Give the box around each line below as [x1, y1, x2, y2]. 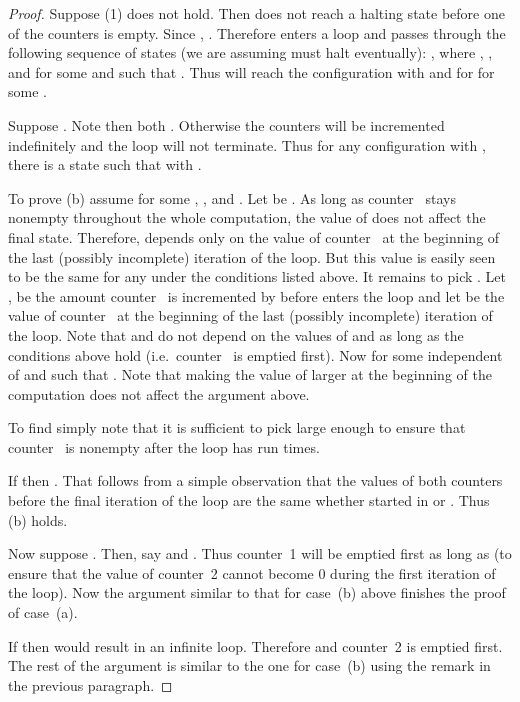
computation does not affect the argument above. [8, 383, 310, 404]
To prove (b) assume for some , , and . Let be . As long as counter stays [8, 187, 456, 208]
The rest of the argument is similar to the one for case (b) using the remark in [8, 655, 491, 676]
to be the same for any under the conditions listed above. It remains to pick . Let [8, 266, 506, 287]
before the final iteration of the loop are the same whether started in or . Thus [8, 490, 490, 511]
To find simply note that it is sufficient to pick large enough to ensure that [8, 417, 466, 438]
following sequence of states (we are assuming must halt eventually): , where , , [8, 42, 493, 63]
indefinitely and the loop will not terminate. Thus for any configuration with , [8, 134, 486, 155]
